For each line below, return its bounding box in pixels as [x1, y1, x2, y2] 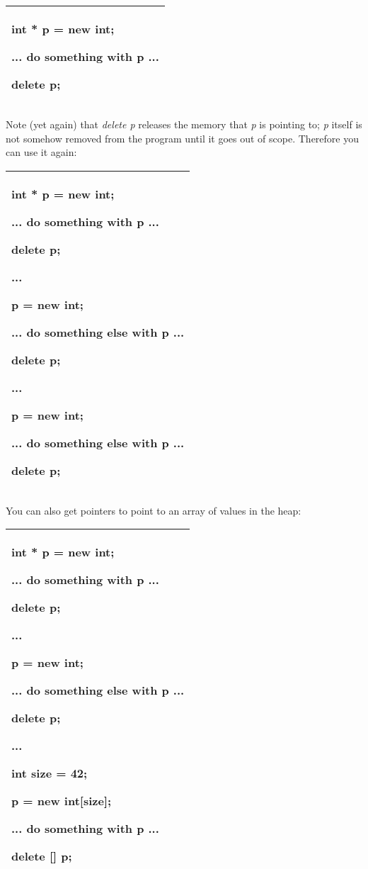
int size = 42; [11, 765, 88, 782]
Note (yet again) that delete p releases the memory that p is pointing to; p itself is [6, 117, 362, 131]
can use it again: [6, 145, 77, 159]
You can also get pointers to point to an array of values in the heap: [6, 503, 301, 517]
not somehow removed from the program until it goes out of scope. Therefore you [6, 130, 359, 145]
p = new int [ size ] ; [11, 792, 112, 809]
